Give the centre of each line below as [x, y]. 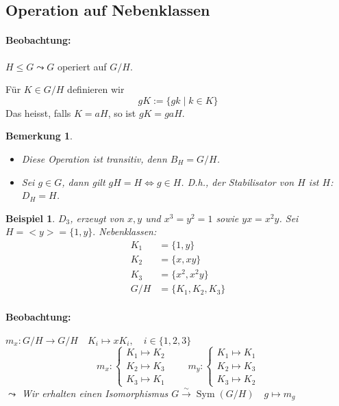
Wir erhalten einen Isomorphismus [95, 393]
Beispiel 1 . [30, 218]
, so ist [122, 112]
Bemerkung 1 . [39, 136]
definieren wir [96, 89]
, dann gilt [84, 181]
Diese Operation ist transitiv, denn [94, 158]
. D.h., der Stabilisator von [238, 181]
